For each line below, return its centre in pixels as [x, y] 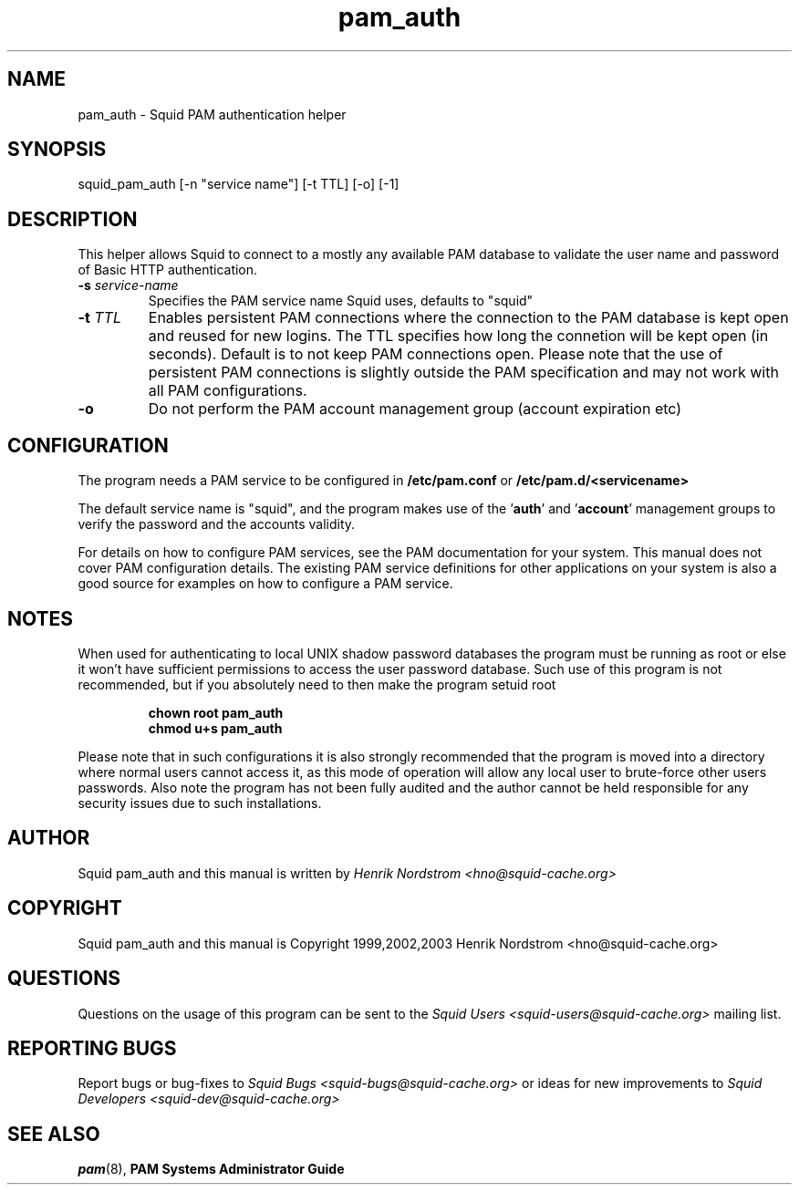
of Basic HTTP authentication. [168, 270]
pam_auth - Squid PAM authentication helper [212, 114]
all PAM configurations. [228, 391]
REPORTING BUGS [92, 1048]
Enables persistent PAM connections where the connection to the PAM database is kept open [468, 318]
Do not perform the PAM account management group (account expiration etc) [415, 409]
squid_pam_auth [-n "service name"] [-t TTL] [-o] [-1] [239, 184]
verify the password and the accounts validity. [217, 524]
